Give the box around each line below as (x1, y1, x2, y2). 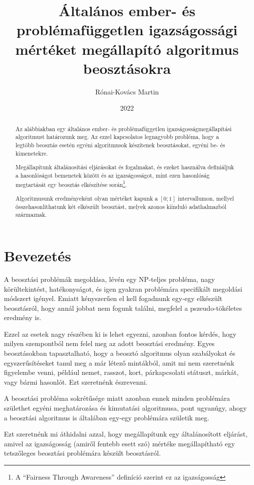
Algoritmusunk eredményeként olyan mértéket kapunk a (15, 194, 158, 203)
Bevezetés (4, 245, 71, 265)
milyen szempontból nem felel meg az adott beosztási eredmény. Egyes (4, 338, 215, 348)
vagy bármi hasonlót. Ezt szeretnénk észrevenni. (4, 376, 148, 387)
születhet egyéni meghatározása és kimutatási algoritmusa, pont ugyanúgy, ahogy (4, 403, 247, 413)
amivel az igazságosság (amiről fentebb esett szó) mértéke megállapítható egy (4, 438, 235, 448)
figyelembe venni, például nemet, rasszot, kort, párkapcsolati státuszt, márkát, (4, 367, 239, 377)
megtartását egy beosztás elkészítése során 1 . (15, 179, 127, 188)
